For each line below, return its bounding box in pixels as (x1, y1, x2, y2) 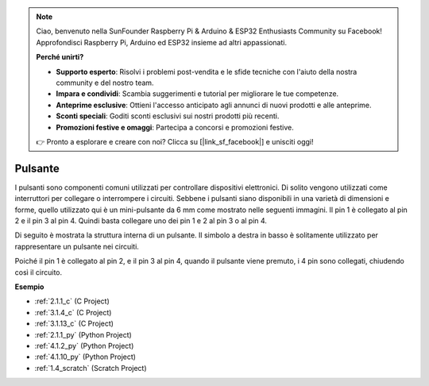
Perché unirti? (36, 52, 84, 62)
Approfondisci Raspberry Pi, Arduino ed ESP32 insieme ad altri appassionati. (36, 37, 288, 47)
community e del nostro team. (56, 78, 154, 87)
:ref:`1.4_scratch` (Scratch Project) (34, 363, 147, 372)
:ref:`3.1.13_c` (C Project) (34, 318, 114, 329)
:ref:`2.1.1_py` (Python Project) (34, 330, 133, 339)
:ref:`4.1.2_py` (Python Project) (34, 341, 134, 350)
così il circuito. (14, 267, 63, 277)
